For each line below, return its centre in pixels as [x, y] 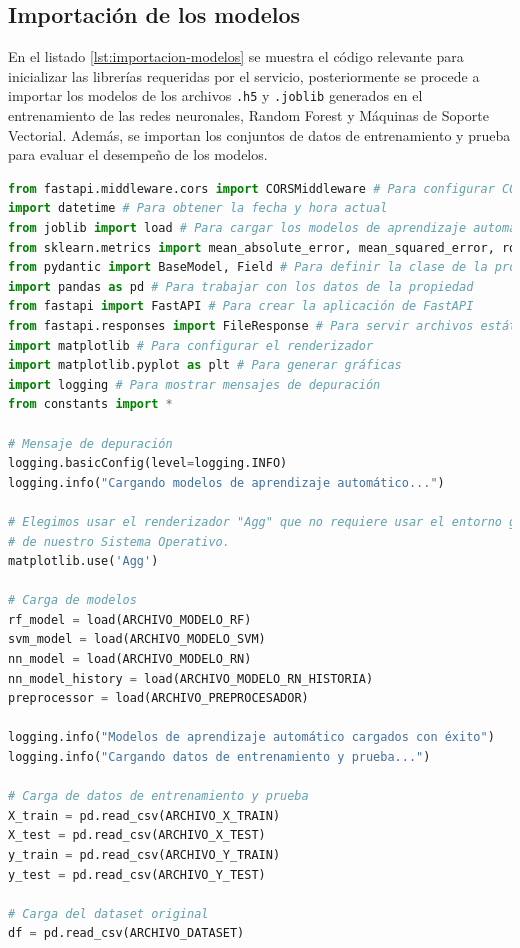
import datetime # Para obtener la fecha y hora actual [198, 208]
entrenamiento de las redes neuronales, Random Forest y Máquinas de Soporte [248, 115]
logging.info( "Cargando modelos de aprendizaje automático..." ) [226, 482]
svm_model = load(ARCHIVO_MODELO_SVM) [137, 639]
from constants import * [90, 404]
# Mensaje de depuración [90, 443]
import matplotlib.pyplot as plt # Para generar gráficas [205, 365]
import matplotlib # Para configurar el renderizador [191, 345]
